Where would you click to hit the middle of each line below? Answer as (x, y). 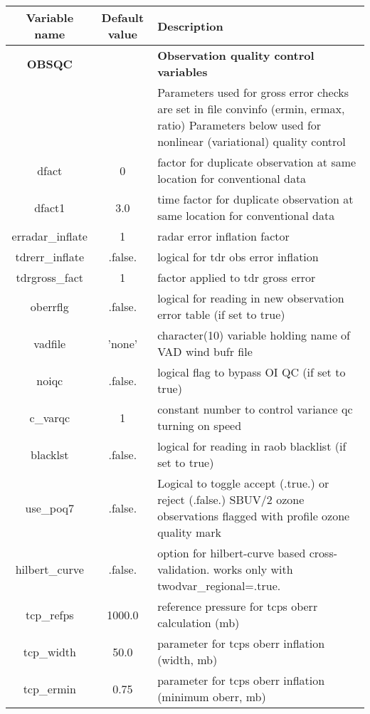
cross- (323, 553)
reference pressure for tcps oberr (238, 606)
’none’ (123, 343)
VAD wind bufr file (205, 351)
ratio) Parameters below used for (239, 125)
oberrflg (49, 306)
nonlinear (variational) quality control (252, 141)
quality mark (189, 532)
